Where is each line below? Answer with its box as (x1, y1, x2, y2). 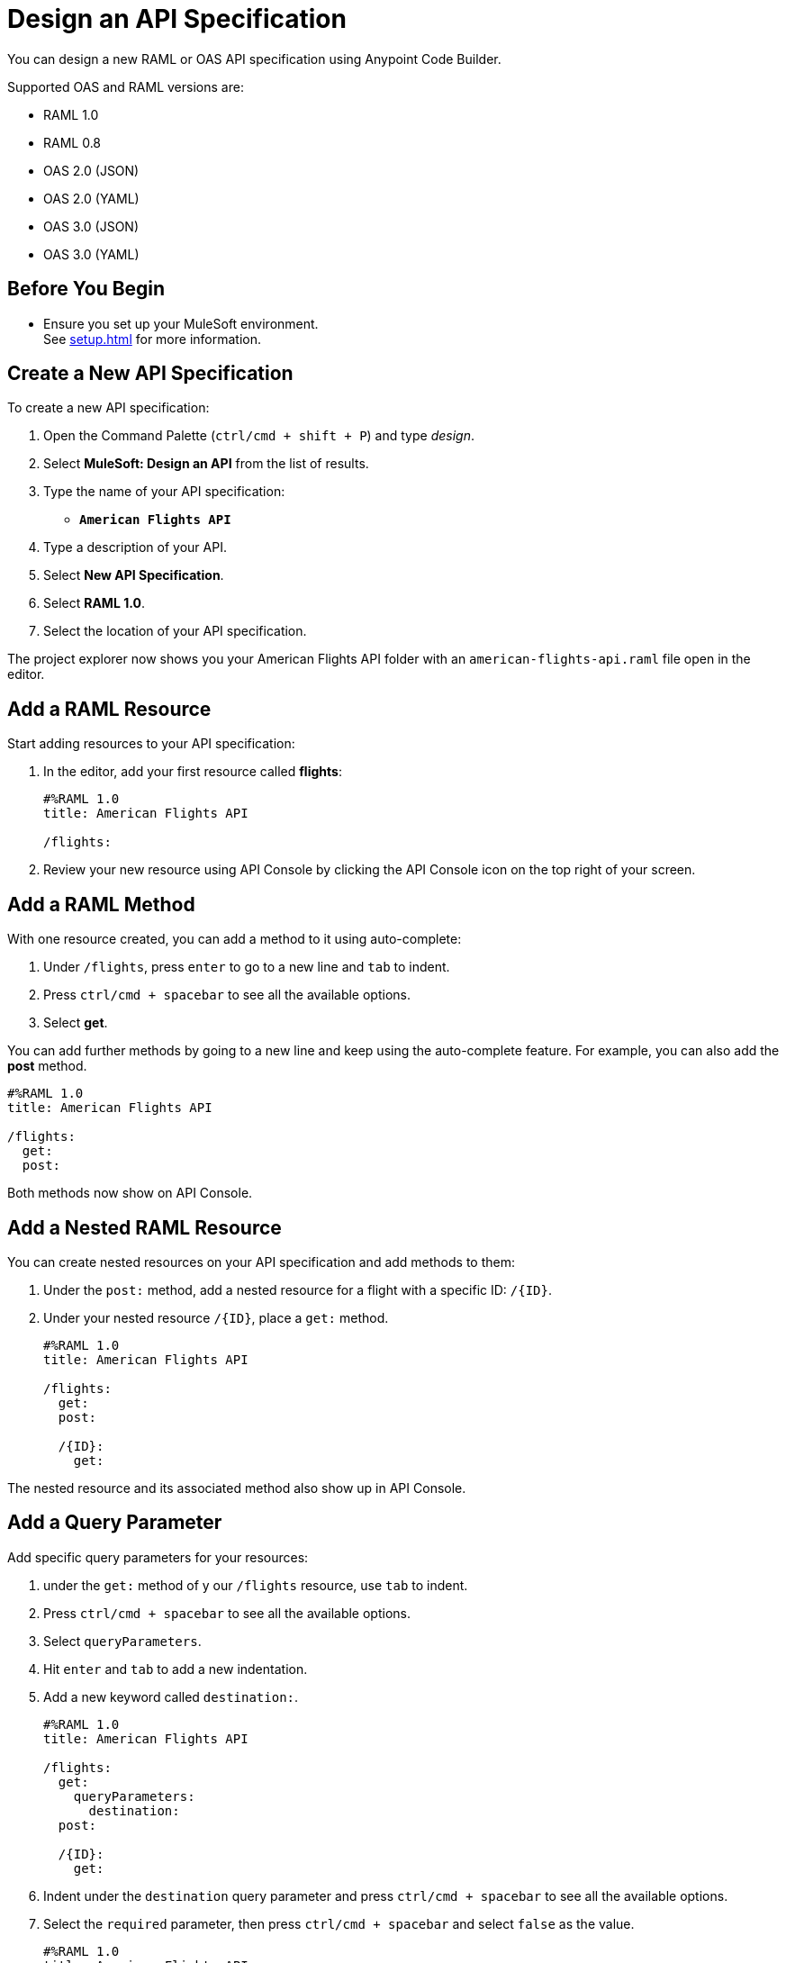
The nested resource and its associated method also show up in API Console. (7, 1479, 466, 1496)
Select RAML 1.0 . (43, 595, 145, 611)
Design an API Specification (7, 4, 347, 34)
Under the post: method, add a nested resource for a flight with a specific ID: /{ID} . (43, 1281, 553, 1298)
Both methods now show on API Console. (7, 1185, 253, 1201)
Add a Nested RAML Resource (7, 1216, 282, 1239)
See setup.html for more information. (43, 330, 262, 347)
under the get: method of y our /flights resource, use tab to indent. (43, 1577, 468, 1593)
